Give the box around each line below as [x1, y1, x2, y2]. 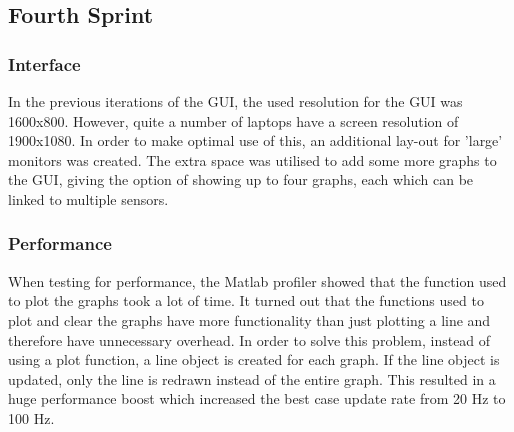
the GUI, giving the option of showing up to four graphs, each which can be [8, 169, 474, 190]
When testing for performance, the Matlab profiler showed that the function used [8, 270, 507, 291]
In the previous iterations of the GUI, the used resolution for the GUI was [8, 91, 463, 111]
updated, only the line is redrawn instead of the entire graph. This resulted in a [8, 368, 496, 389]
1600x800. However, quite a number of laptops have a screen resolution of [8, 110, 459, 131]
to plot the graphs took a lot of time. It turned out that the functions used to [8, 290, 484, 311]
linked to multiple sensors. [8, 188, 169, 209]
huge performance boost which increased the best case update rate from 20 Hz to [8, 388, 506, 409]
